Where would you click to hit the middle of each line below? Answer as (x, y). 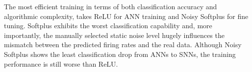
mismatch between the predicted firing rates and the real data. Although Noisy (123, 45)
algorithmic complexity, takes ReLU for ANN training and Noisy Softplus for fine (126, 16)
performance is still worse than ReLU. (61, 63)
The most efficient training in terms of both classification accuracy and (111, 6)
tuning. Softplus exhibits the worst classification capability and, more (108, 26)
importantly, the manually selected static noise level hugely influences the (114, 35)
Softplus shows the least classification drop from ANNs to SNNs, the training (120, 54)
